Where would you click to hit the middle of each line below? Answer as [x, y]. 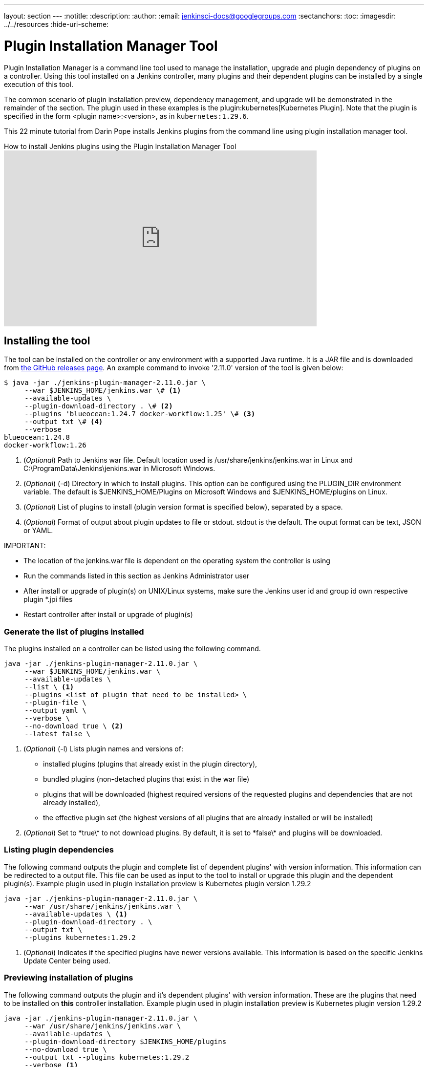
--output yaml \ [55, 711]
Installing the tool [47, 341]
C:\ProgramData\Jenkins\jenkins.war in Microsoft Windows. [119, 469]
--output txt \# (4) [64, 422]
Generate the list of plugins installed [74, 631]
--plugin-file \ [55, 703]
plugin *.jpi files [48, 599]
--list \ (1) [49, 687]
